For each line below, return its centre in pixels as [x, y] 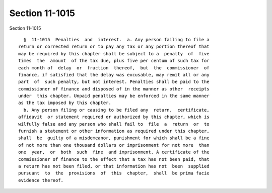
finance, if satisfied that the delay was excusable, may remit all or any [114, 75]
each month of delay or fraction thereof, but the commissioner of [114, 68]
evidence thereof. [41, 180]
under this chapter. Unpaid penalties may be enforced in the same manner [114, 96]
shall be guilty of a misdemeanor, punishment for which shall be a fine [114, 138]
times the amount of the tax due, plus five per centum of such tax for [114, 61]
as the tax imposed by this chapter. [65, 103]
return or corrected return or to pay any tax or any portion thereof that [114, 47]
